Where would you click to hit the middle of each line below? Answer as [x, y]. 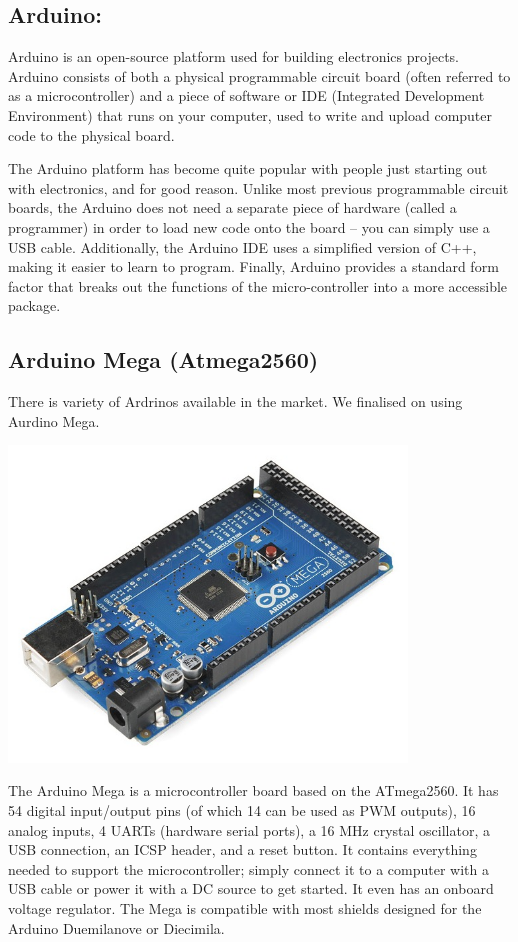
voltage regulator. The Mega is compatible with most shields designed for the [245, 907]
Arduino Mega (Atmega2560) [163, 359]
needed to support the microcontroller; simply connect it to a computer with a [249, 868]
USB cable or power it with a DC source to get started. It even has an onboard [251, 888]
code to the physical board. [91, 134]
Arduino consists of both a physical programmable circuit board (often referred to [259, 75]
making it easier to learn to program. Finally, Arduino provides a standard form [253, 266]
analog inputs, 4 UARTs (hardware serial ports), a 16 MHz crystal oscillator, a [249, 829]
